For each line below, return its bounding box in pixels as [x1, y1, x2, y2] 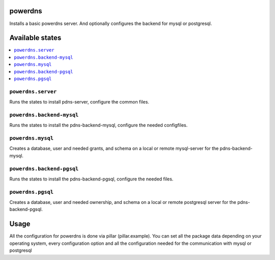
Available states [9, 34, 62, 42]
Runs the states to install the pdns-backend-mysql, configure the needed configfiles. [9, 122, 188, 128]
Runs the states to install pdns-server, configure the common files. [9, 99, 150, 105]
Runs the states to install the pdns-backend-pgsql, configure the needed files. [9, 176, 174, 182]
